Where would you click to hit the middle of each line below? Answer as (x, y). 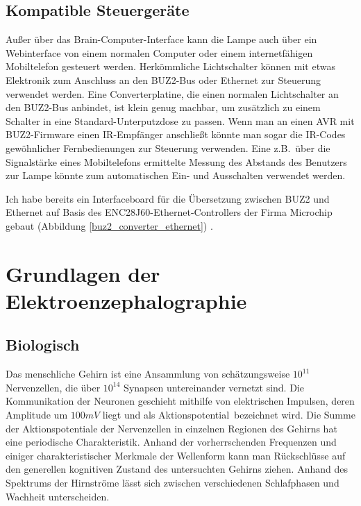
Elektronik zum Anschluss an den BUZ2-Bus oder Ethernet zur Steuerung (163, 79)
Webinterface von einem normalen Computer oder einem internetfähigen (159, 52)
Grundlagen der (83, 273)
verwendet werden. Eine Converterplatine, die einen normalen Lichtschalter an (172, 93)
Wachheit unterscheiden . (58, 496)
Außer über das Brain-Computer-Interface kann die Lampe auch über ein (161, 39)
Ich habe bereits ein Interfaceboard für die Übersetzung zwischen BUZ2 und (168, 198)
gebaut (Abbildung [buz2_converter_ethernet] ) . (109, 225)
